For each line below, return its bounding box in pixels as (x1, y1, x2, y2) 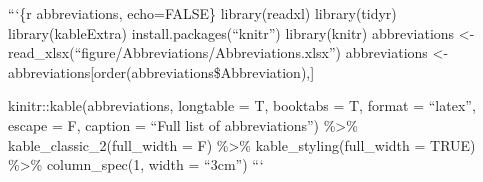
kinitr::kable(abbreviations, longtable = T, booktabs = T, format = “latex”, (8, 95, 476, 116)
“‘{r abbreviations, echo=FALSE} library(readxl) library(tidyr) (8, 3, 397, 23)
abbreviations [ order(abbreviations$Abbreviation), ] (8, 61, 315, 82)
